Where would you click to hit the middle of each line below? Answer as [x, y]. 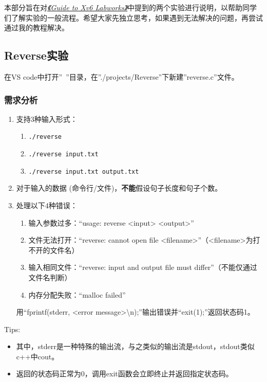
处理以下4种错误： [47, 205]
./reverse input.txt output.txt [84, 171]
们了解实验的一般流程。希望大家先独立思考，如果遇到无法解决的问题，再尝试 [133, 17]
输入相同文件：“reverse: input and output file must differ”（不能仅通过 [143, 267]
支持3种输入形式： [47, 119]
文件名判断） [50, 277]
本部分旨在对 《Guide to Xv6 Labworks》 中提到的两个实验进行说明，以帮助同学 [131, 7]
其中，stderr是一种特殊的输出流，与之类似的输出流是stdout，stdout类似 [135, 346]
